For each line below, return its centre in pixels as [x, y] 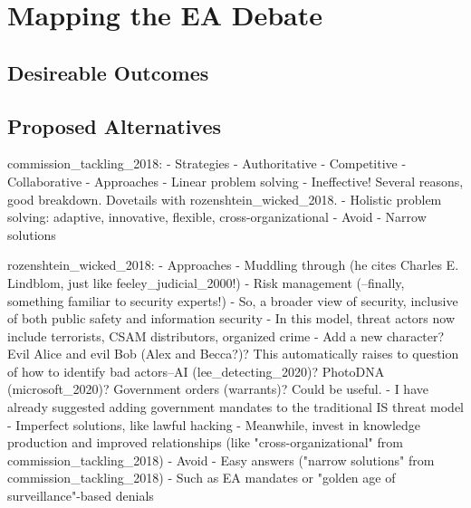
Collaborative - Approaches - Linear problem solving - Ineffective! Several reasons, [235, 181]
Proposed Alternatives [115, 125]
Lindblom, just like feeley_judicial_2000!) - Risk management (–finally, [206, 282]
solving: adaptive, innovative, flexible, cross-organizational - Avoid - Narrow [217, 217]
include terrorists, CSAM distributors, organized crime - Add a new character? [226, 335]
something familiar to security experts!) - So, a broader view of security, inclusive [233, 300]
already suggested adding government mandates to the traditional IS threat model [236, 407]
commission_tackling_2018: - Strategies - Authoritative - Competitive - [207, 163]
